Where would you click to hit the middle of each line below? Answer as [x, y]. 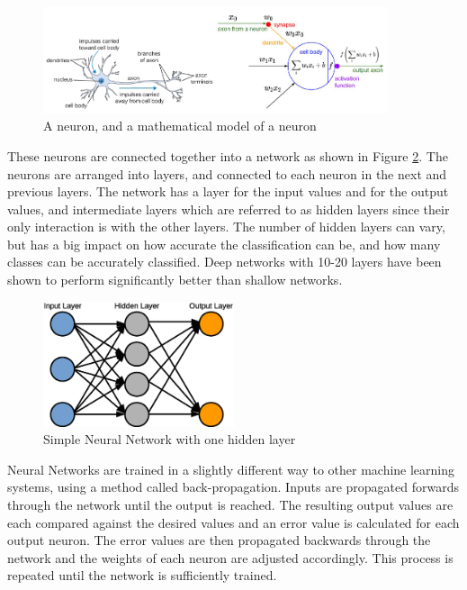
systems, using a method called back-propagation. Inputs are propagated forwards [233, 487]
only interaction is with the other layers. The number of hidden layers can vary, [226, 227]
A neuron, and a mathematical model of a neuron [180, 126]
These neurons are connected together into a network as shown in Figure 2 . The [228, 155]
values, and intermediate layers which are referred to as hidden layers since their [229, 209]
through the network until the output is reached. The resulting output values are [230, 504]
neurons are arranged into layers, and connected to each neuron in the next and [227, 173]
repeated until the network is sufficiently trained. [142, 575]
